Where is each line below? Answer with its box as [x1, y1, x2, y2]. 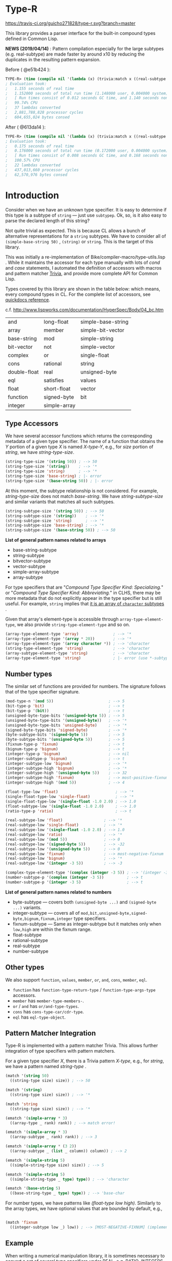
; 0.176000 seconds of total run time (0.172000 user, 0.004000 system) [5, 148, 168, 153]
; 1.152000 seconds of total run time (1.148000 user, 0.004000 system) [5, 91, 168, 96]
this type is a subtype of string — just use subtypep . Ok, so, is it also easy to [5, 212, 167, 218]
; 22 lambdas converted [5, 163, 60, 168]
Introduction [5, 189, 59, 201]
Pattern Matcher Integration [5, 1028, 96, 1037]
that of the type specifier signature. [5, 689, 80, 695]
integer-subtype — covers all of [12, 910, 80, 916]
